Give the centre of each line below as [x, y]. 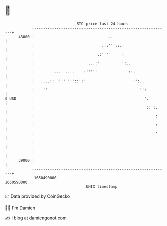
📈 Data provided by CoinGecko [37, 196]
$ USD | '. [77, 98]
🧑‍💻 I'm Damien [20, 208]
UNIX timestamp [102, 186]
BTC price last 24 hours [103, 24]
